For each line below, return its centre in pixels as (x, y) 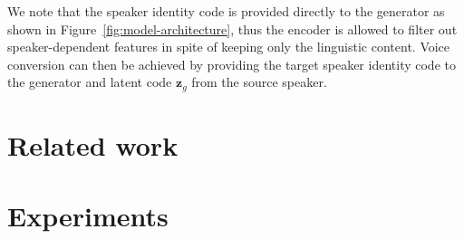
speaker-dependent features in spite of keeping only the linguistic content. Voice (229, 47)
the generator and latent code (90, 82)
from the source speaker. (259, 82)
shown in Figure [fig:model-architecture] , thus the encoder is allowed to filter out (232, 29)
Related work (93, 145)
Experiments (88, 216)
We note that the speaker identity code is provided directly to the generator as (226, 11)
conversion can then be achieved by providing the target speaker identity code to (232, 64)
